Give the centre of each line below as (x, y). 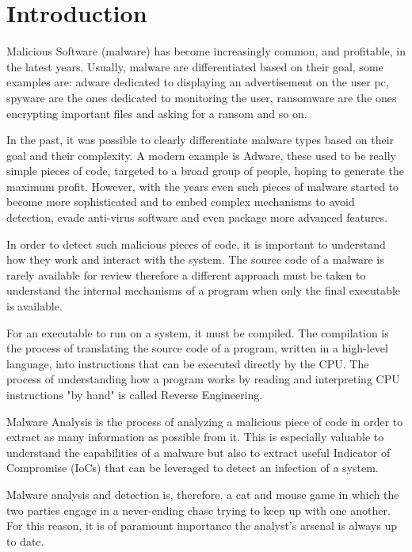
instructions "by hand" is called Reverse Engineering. (135, 394)
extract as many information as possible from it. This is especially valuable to (195, 437)
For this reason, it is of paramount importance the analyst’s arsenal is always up (202, 525)
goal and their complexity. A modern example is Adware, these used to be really (201, 155)
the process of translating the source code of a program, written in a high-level (197, 348)
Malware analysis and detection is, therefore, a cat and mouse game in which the (203, 494)
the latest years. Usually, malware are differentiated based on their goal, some (195, 66)
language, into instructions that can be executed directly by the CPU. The (188, 363)
